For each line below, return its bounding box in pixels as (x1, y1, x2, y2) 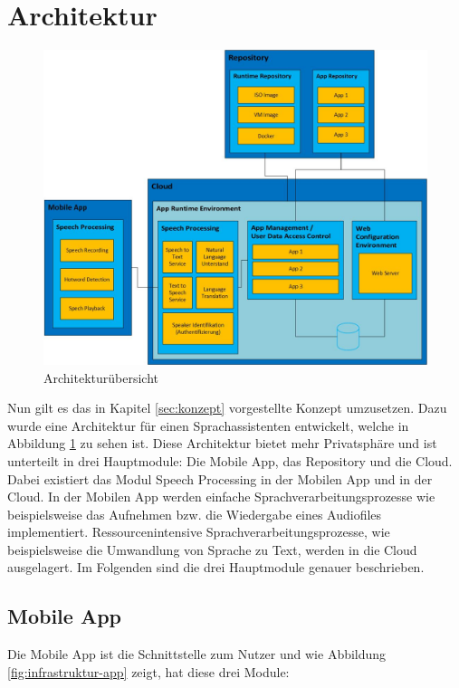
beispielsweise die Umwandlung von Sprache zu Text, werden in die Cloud (7, 540, 417, 559)
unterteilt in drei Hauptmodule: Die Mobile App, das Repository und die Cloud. (7, 451, 453, 470)
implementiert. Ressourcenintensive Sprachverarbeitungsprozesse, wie (7, 522, 390, 541)
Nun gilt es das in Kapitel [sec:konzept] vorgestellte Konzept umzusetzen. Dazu (7, 398, 447, 417)
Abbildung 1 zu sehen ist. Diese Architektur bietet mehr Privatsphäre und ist (7, 434, 437, 453)
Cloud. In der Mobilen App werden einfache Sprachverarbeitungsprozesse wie (7, 487, 435, 506)
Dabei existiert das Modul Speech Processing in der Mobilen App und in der (7, 469, 433, 488)
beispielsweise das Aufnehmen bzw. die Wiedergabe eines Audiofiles (7, 504, 382, 523)
